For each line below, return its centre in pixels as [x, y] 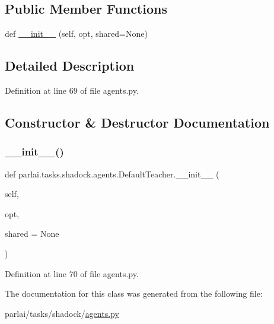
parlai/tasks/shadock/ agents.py [62, 313]
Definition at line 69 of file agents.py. [72, 90]
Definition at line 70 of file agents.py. [72, 273]
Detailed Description [70, 66]
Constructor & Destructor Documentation [137, 122]
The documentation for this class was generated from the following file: [134, 293]
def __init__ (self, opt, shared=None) [76, 34]
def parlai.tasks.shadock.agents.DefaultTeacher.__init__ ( [112, 174]
